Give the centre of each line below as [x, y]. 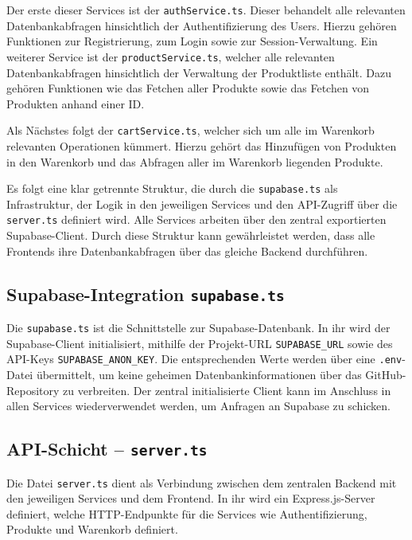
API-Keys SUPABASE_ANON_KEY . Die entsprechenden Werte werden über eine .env [204, 359]
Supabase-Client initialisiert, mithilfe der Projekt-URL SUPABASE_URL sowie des [200, 343]
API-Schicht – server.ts [107, 449]
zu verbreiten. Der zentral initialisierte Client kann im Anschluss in [227, 390]
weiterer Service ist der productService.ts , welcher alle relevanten [171, 56]
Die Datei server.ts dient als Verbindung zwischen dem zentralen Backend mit [202, 482]
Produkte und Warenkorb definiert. [92, 529]
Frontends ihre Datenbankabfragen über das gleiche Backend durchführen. [187, 250]
